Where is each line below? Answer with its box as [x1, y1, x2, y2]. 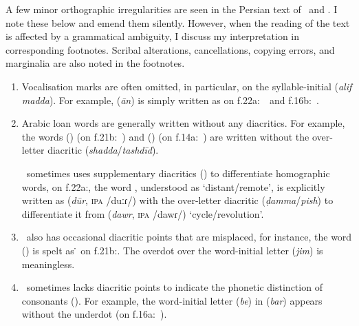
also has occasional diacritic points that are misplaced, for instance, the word [26, 230, 352, 244]
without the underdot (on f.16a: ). [21, 307, 167, 321]
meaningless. [21, 256, 75, 271]
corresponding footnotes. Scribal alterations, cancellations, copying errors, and [6, 42, 335, 57]
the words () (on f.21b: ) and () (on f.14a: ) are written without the [21, 129, 309, 143]
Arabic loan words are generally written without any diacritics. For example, [21, 116, 345, 130]
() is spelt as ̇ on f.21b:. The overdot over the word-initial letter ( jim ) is [21, 243, 323, 257]
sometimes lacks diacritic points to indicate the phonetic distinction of [26, 280, 323, 294]
